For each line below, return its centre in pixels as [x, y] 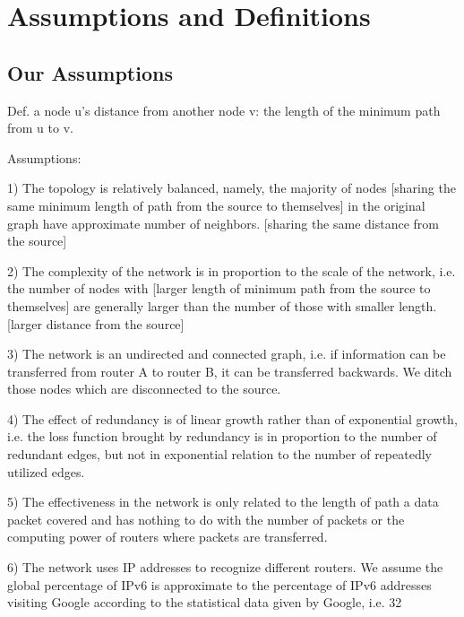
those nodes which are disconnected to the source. [144, 389]
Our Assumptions [90, 72]
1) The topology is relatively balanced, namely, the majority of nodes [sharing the [232, 188]
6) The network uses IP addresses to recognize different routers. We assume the [225, 567]
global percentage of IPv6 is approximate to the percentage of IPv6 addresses [219, 584]
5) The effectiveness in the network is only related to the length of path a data [223, 502]
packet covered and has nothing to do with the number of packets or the [206, 519]
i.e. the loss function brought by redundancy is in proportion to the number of [222, 436]
